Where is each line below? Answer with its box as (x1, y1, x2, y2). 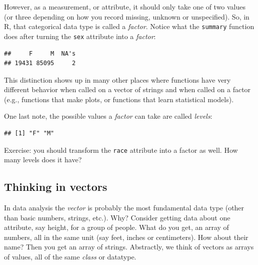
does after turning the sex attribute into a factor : (4, 31, 156, 41)
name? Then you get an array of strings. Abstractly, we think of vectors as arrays (4, 241, 254, 252)
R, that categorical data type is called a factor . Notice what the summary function (4, 21, 254, 32)
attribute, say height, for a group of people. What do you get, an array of (4, 222, 229, 232)
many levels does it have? (4, 154, 82, 165)
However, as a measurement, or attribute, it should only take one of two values (4, 2, 246, 12)
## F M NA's (4, 50, 76, 57)
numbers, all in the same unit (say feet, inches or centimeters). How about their (4, 231, 248, 242)
